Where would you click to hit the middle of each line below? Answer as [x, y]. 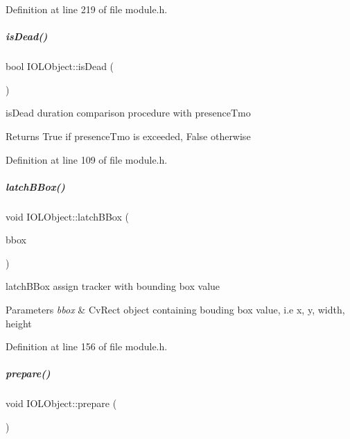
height [19, 323]
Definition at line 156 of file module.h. [87, 346]
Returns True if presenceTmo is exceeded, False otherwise [128, 136]
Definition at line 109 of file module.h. [87, 159]
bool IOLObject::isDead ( [60, 66]
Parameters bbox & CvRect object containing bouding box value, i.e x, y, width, [175, 310]
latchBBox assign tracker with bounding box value [113, 286]
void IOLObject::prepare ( [61, 403]
